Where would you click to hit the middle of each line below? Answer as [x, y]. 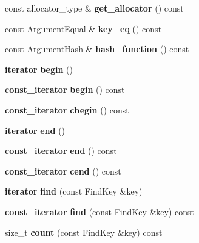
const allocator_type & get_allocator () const [94, 8]
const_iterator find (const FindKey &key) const [100, 211]
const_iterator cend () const [63, 171]
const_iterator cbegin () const [67, 109]
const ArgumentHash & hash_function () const [97, 49]
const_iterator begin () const [65, 89]
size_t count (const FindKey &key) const [84, 232]
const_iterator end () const [61, 151]
